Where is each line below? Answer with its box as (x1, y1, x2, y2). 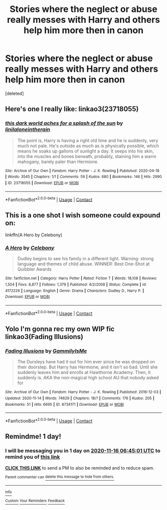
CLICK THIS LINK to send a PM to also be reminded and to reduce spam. (5, 465, 155, 471)
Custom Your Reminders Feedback (5, 499, 65, 504)
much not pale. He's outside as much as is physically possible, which (17, 143, 159, 149)
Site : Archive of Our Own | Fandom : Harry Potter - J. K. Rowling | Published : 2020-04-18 (5, 168, 160, 173)
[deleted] (5, 90, 24, 96)
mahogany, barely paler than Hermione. (17, 159, 99, 165)
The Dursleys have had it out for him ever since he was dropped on (17, 359, 155, 365)
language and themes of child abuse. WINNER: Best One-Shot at (17, 261, 150, 267)
